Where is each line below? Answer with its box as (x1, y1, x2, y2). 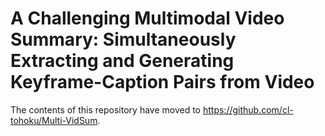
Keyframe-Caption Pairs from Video (10, 71, 315, 94)
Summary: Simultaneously (10, 28, 237, 51)
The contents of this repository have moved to (10, 103, 202, 116)
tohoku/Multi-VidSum (10, 114, 98, 126)
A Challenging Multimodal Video (10, 7, 285, 30)
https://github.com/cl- (202, 103, 294, 116)
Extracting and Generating (10, 50, 235, 72)
